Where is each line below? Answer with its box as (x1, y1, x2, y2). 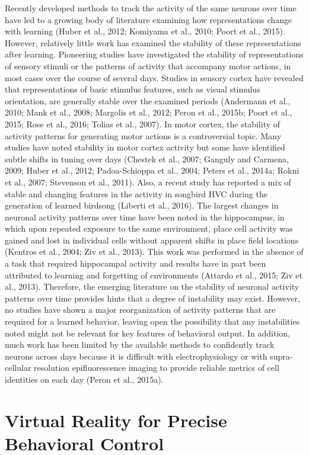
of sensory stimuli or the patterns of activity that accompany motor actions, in (5, 59, 291, 72)
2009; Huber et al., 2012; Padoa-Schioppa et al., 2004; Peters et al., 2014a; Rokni (5, 164, 300, 177)
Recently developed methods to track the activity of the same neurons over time (5, 2, 297, 14)
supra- (270, 350, 293, 362)
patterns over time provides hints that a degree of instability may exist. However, (5, 291, 300, 304)
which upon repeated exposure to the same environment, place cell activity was (5, 222, 293, 235)
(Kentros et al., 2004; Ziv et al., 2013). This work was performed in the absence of (5, 245, 304, 258)
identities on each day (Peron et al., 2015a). (5, 373, 164, 385)
